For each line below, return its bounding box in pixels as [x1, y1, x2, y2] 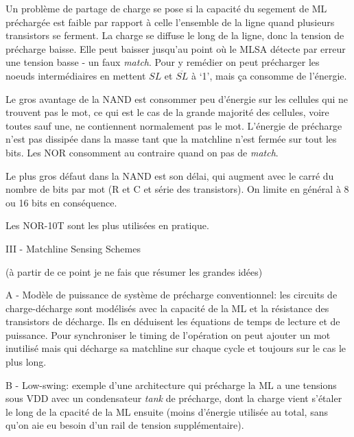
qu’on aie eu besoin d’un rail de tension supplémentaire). [5, 418, 244, 432]
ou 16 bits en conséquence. [5, 195, 117, 209]
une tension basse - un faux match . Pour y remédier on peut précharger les [5, 55, 320, 69]
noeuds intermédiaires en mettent [5, 68, 146, 82]
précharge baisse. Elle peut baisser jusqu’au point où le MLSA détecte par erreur [5, 41, 346, 56]
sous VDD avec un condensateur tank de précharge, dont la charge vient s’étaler [5, 391, 342, 405]
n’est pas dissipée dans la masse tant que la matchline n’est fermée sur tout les [5, 132, 337, 146]
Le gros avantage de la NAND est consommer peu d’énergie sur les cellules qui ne [5, 91, 349, 106]
